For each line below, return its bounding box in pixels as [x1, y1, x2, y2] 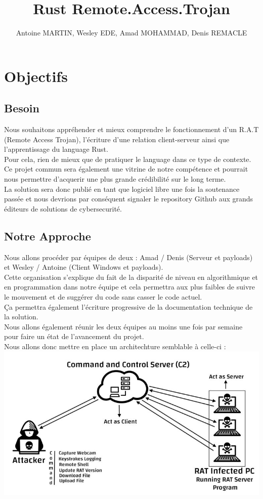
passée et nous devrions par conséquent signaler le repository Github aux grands [4, 193, 253, 204]
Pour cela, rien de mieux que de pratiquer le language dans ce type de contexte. [4, 153, 251, 164]
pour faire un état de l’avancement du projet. [4, 331, 144, 342]
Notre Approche [4, 228, 91, 243]
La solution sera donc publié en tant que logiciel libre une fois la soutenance [4, 183, 240, 194]
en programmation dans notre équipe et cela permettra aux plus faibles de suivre [4, 281, 255, 292]
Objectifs [4, 65, 68, 86]
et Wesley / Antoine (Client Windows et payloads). [4, 262, 163, 272]
